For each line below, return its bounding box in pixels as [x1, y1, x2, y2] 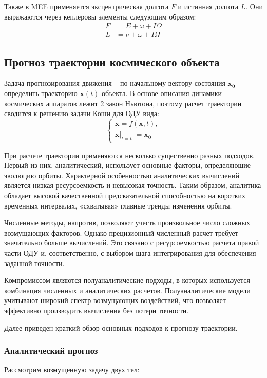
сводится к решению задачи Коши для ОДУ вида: [4, 108, 159, 119]
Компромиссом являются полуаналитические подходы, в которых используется [4, 275, 251, 286]
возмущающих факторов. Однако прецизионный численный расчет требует [4, 227, 238, 238]
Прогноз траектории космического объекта [4, 53, 220, 69]
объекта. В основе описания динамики [102, 88, 222, 99]
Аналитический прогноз [4, 344, 98, 357]
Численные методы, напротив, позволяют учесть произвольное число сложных [4, 217, 250, 228]
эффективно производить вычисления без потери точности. [4, 305, 189, 315]
